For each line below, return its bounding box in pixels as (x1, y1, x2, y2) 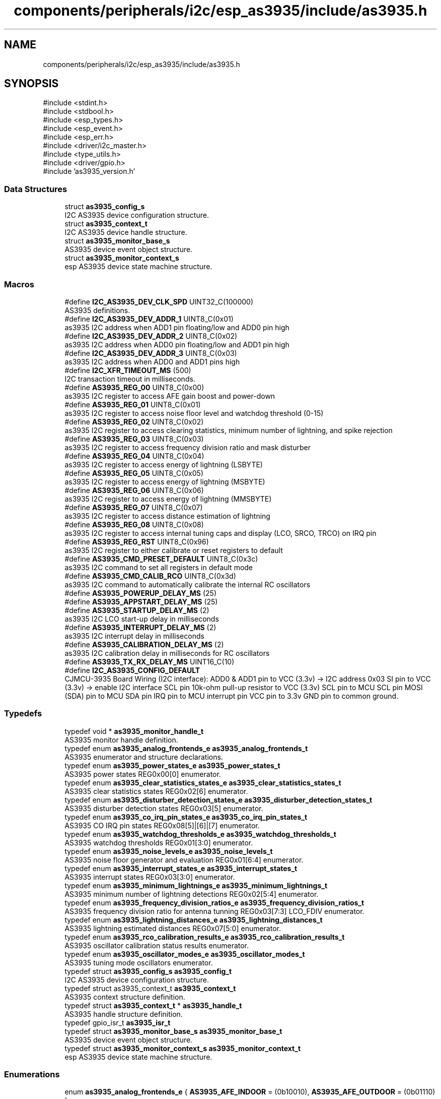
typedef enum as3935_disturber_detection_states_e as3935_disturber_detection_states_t (64, 795, 373, 804)
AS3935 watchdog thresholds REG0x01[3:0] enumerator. (64, 838, 253, 847)
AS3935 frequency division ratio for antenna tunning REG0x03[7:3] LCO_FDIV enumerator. (64, 906, 364, 915)
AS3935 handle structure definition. (64, 1009, 183, 1018)
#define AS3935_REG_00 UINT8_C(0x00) (64, 383, 204, 392)
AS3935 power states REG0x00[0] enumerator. (64, 769, 221, 778)
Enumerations (4, 1069, 60, 1080)
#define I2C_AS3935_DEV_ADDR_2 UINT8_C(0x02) (64, 331, 238, 340)
